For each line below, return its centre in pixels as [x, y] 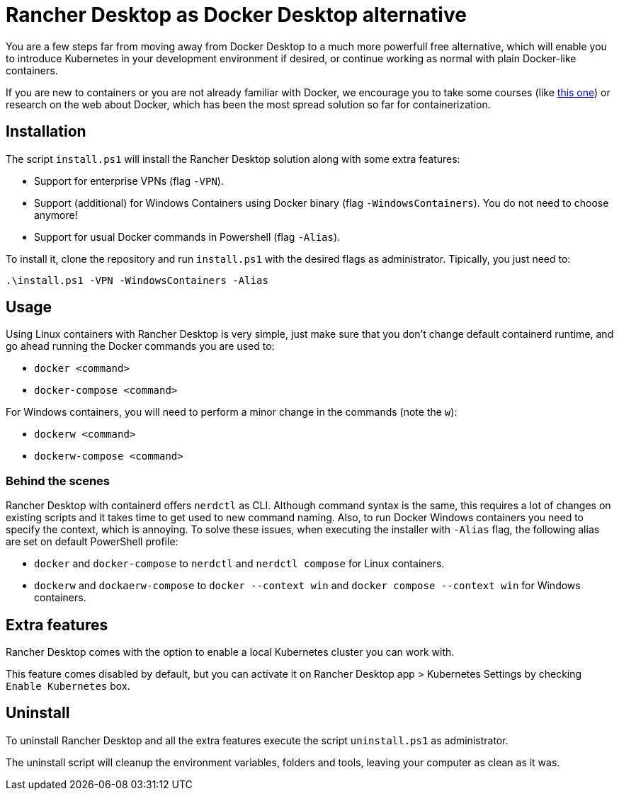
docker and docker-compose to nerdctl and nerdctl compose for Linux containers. [239, 564]
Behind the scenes [58, 481]
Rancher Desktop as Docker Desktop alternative [236, 15]
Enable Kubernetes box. [68, 686]
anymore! [56, 215]
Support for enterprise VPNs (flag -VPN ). [129, 181]
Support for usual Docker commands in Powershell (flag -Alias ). [187, 237]
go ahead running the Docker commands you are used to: [140, 346]
